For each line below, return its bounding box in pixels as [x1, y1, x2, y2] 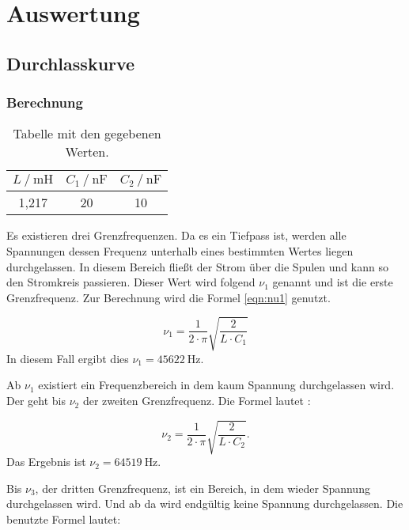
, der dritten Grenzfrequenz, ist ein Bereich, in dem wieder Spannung [35, 479, 370, 496]
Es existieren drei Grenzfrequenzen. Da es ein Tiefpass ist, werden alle [6, 227, 347, 244]
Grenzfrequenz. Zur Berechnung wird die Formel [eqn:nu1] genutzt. [6, 289, 331, 305]
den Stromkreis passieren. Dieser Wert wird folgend [6, 274, 256, 290]
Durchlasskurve [6, 51, 135, 75]
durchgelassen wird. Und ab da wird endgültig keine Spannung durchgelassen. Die [6, 495, 403, 512]
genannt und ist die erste [272, 274, 393, 290]
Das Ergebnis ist [6, 453, 86, 470]
